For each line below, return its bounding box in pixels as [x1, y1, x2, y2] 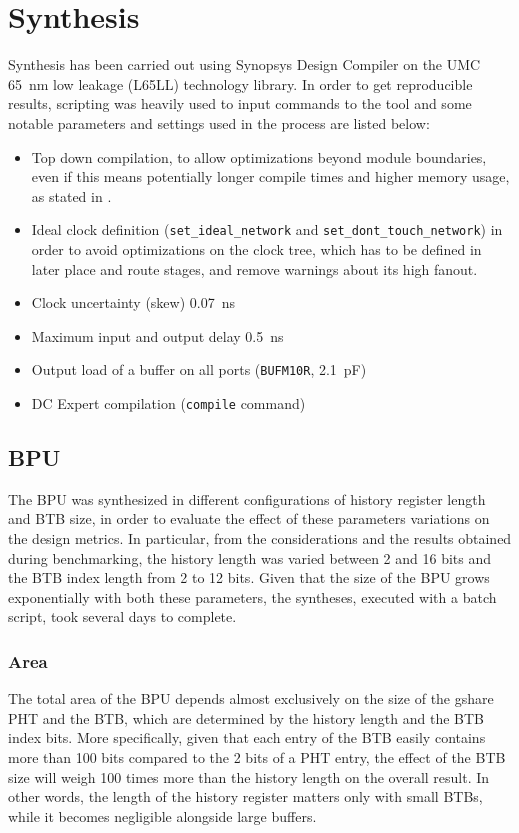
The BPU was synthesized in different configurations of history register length [8, 488, 486, 509]
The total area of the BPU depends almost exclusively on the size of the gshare [8, 688, 494, 709]
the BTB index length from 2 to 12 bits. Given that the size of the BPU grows [8, 567, 490, 588]
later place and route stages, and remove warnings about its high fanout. [31, 258, 478, 279]
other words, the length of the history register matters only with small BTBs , [8, 786, 483, 807]
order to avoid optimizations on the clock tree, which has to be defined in [31, 238, 482, 259]
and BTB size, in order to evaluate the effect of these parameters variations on [8, 508, 490, 529]
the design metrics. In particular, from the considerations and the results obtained [8, 528, 512, 549]
